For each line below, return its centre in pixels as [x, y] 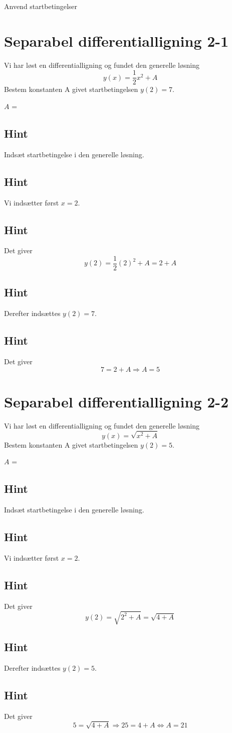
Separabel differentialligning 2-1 [117, 40]
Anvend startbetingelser [41, 6]
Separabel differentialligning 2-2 [117, 401]
